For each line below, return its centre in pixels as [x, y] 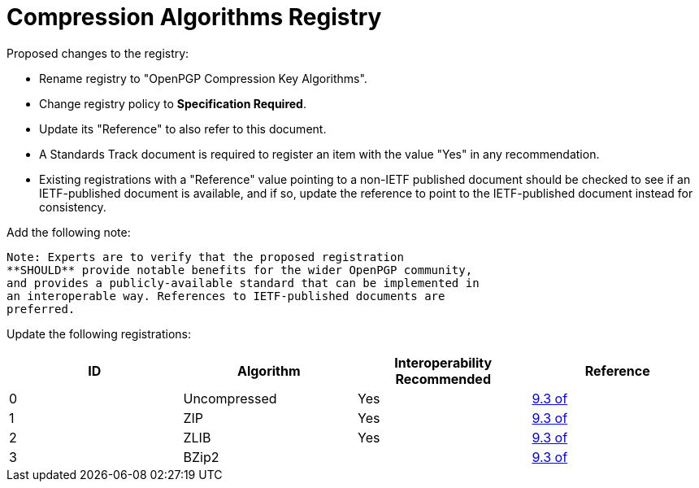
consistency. [73, 207]
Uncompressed [230, 398]
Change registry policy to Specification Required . [173, 103]
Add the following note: [69, 232]
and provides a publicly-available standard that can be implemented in [243, 283]
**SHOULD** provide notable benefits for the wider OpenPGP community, [240, 270]
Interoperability [443, 362]
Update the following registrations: [99, 333]
